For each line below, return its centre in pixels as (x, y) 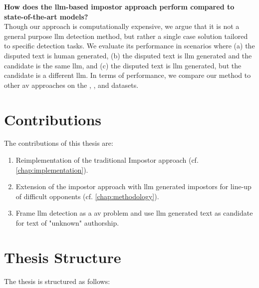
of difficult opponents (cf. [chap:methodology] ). (87, 196)
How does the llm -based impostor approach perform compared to (119, 6)
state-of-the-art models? (46, 16)
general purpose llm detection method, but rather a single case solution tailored (126, 36)
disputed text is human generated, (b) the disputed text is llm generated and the (128, 55)
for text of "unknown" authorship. (67, 223)
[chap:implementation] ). (52, 169)
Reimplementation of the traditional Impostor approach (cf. (107, 160)
